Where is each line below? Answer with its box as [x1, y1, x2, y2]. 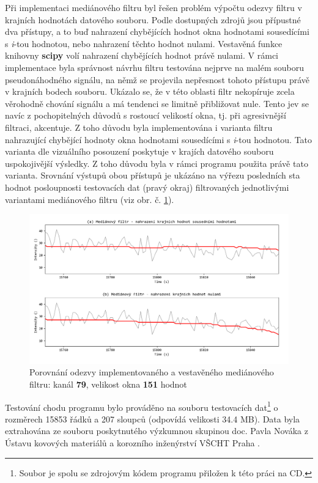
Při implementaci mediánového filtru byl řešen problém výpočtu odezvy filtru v [5, 1, 302, 13]
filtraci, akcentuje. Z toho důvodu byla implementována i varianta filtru [5, 120, 273, 133]
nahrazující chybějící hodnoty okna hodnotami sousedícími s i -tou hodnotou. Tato [5, 133, 312, 146]
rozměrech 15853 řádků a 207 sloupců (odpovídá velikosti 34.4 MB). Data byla [5, 412, 300, 425]
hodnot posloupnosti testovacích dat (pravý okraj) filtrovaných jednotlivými [5, 180, 289, 193]
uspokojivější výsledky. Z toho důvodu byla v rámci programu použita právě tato [5, 157, 308, 169]
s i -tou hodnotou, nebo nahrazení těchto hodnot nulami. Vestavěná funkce [5, 37, 283, 50]
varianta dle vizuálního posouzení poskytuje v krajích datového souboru [5, 145, 274, 158]
